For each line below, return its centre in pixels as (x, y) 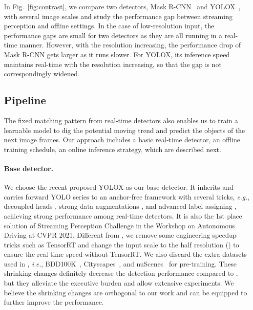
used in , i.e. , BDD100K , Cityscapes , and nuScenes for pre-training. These (120, 263)
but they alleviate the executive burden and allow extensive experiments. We (119, 283)
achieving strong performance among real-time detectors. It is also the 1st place (123, 215)
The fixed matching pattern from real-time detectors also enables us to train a (121, 120)
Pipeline (25, 100)
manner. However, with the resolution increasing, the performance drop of (130, 45)
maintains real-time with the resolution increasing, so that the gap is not (113, 64)
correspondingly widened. (42, 74)
